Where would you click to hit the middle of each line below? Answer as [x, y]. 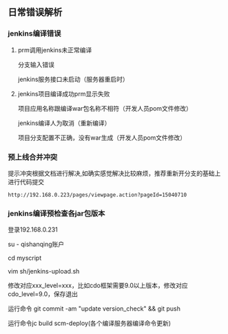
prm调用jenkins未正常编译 [55, 49]
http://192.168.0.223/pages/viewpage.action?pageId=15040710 [97, 194]
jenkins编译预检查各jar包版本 [56, 213]
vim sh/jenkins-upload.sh [44, 271]
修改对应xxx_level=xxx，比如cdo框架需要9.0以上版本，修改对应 [98, 286]
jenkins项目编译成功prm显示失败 [64, 93]
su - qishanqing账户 [36, 244]
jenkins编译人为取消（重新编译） [64, 123]
